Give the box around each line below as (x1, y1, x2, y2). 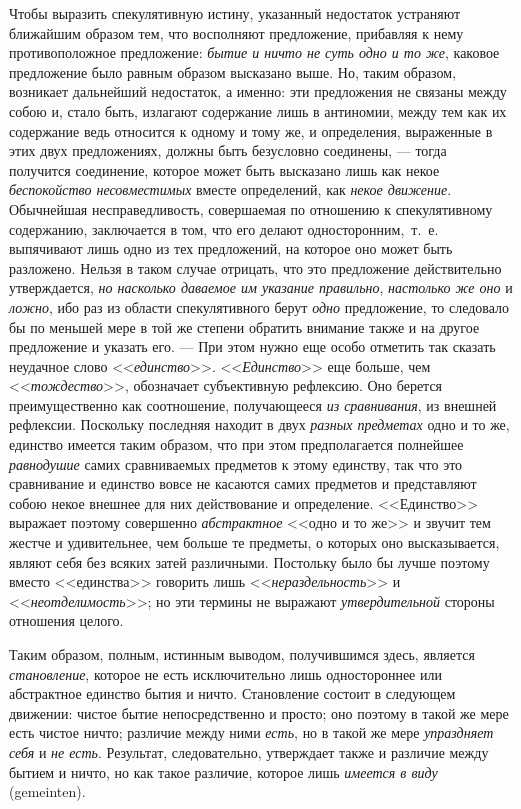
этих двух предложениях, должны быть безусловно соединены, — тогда (9, 140, 447, 161)
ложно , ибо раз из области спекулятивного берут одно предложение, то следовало (9, 296, 510, 317)
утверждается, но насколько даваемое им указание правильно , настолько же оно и (9, 277, 513, 298)
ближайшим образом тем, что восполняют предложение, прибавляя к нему (9, 22, 464, 43)
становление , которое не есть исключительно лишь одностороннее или (9, 663, 442, 684)
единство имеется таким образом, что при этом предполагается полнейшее (9, 434, 464, 455)
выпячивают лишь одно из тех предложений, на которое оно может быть (9, 238, 453, 259)
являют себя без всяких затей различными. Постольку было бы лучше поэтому (9, 551, 490, 572)
